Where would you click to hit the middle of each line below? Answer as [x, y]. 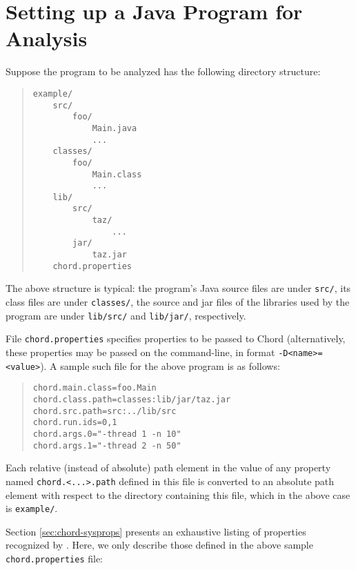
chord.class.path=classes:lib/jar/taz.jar [132, 400]
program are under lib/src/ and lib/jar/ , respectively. [126, 315]
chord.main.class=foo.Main [95, 388]
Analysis [47, 38]
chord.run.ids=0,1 [75, 423]
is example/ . [32, 508]
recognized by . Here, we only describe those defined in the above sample [159, 545]
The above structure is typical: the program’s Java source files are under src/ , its [178, 288]
